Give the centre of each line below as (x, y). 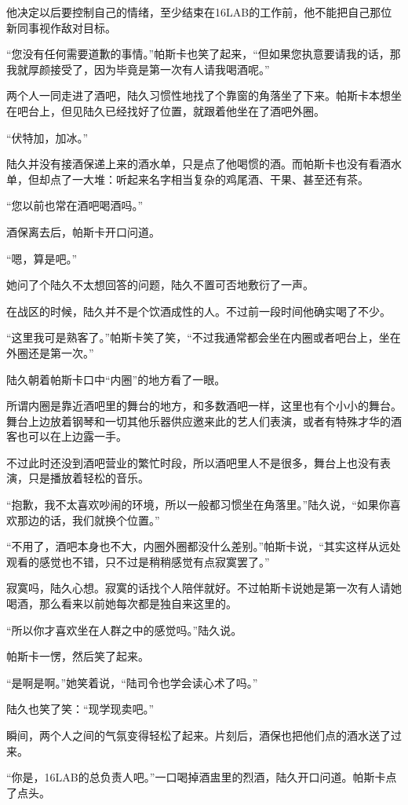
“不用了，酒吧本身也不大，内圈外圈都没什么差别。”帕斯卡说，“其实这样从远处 (204, 546)
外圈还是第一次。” (50, 352)
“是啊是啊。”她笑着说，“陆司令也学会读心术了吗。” (132, 682)
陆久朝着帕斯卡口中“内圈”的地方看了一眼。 (116, 379)
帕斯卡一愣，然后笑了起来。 (78, 656)
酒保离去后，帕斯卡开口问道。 (83, 231)
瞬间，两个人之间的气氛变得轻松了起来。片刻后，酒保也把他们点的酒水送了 (199, 735)
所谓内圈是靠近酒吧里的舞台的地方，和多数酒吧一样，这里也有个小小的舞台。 (204, 406)
